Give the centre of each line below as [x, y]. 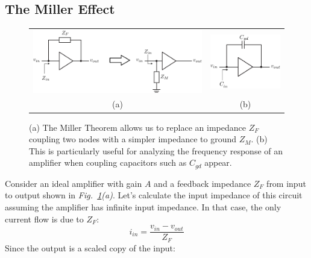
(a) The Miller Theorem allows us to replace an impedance [137, 127]
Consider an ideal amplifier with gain [74, 183]
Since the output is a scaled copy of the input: [90, 247]
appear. [218, 162]
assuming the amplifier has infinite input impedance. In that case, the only [143, 206]
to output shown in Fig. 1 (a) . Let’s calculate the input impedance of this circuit [154, 195]
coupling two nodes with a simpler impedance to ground [133, 139]
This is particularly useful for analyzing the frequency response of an [156, 150]
